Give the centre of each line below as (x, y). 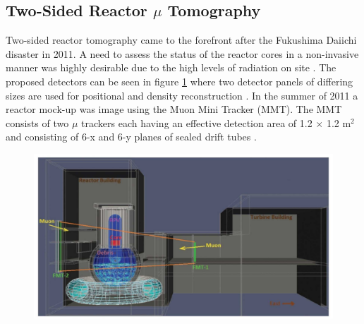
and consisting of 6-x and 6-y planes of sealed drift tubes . (131, 137)
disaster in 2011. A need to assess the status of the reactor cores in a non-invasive (182, 53)
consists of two (37, 122)
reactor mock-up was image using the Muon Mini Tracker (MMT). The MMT (174, 109)
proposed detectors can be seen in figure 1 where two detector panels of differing (180, 81)
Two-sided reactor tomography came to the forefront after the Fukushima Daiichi (181, 40)
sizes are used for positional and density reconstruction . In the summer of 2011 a (182, 95)
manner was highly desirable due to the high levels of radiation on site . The (171, 67)
